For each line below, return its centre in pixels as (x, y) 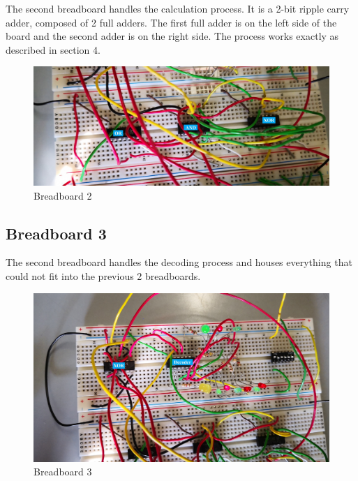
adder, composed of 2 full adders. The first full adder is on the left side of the (171, 22)
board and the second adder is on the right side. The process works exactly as (172, 36)
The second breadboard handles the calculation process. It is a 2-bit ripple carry (178, 8)
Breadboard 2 (63, 195)
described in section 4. (53, 49)
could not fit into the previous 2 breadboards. (103, 275)
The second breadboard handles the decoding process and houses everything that (179, 262)
